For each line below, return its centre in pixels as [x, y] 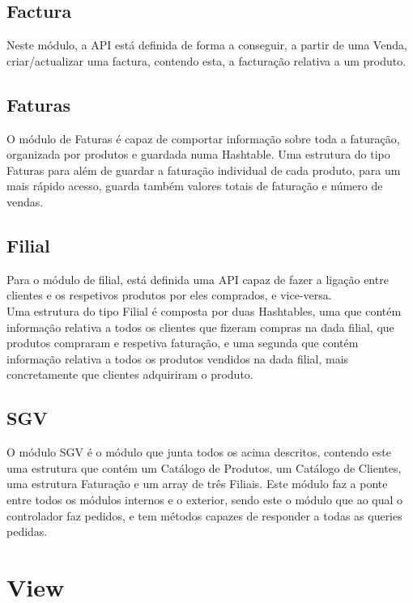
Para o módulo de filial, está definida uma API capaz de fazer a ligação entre [198, 279]
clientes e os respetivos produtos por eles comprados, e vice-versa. [169, 295]
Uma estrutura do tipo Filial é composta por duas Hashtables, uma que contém [204, 310]
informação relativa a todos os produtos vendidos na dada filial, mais [178, 358]
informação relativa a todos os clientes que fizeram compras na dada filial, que [200, 327]
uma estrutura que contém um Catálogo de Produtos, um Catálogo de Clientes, [204, 467]
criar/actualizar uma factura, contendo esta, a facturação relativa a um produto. [206, 60]
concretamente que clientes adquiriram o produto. [130, 374]
